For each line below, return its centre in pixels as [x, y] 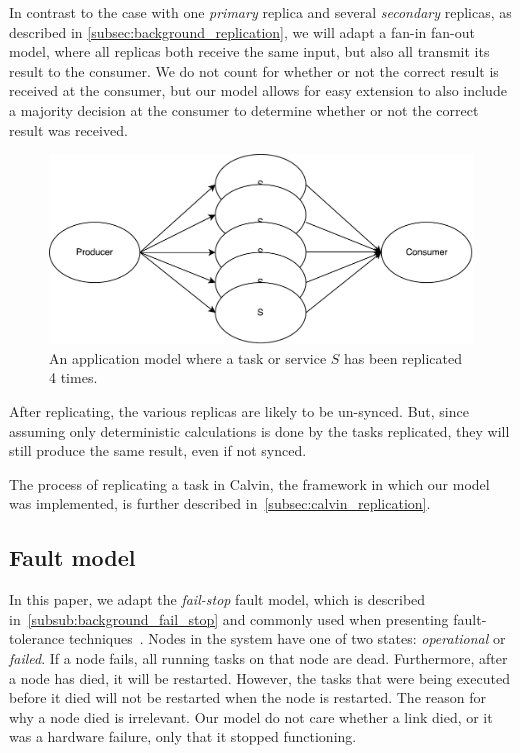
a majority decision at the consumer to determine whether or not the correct [244, 109]
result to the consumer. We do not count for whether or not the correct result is [254, 70]
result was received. [68, 129]
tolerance [37, 638]
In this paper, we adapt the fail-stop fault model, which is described [217, 599]
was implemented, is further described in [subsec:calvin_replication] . [220, 503]
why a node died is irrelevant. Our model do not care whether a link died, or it [251, 716]
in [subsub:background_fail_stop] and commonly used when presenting [229, 618]
